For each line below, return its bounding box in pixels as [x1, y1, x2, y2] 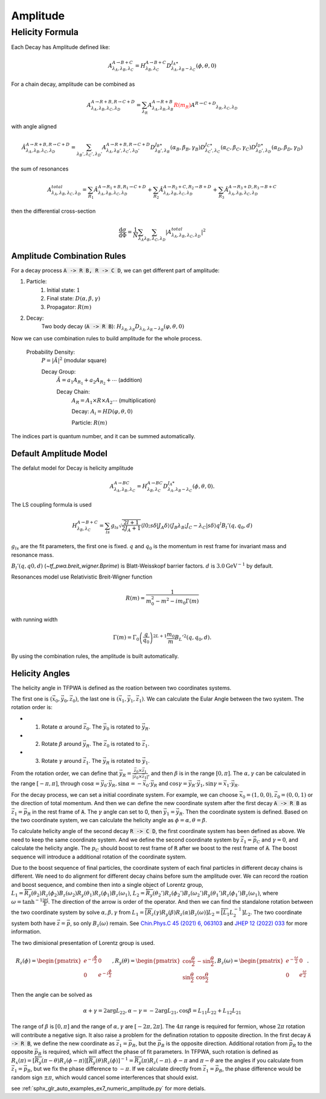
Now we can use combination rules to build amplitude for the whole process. [11, 334, 202, 342]
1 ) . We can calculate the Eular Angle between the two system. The [139, 695, 304, 704]
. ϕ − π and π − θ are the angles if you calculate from [170, 1057, 304, 1064]
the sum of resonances [11, 165, 69, 172]
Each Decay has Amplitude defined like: [11, 44, 110, 51]
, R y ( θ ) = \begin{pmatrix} [112, 958, 181, 965]
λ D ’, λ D [255, 148, 272, 154]
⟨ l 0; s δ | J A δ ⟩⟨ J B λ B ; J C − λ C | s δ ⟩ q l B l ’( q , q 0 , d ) [141, 520, 253, 530]
